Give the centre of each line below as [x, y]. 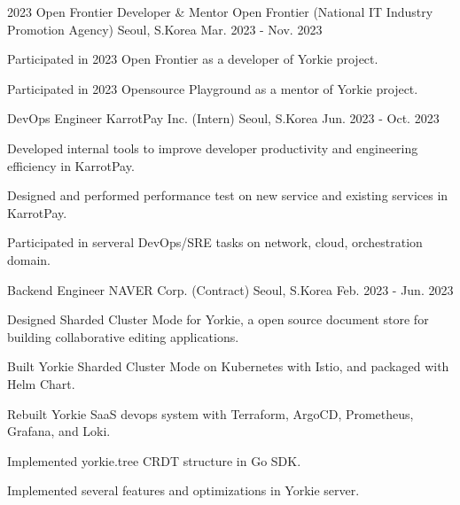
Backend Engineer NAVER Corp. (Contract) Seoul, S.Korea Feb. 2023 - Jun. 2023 [230, 289]
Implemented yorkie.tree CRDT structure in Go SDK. [154, 460]
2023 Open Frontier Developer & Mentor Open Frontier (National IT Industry [220, 12]
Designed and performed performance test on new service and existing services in [228, 195]
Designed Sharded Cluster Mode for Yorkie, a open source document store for [218, 319]
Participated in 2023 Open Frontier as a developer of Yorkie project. [193, 59]
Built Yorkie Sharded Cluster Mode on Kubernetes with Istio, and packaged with [228, 366]
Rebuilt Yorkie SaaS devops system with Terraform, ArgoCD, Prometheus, [211, 413]
